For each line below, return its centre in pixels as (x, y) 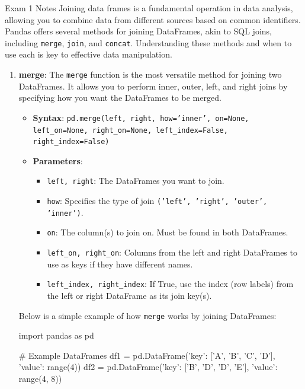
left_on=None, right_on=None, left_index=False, (130, 130)
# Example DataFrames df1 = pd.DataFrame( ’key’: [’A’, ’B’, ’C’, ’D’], (147, 355)
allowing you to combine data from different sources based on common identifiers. (153, 19)
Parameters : (58, 160)
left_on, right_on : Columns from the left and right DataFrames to (172, 252)
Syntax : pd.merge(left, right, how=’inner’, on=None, (141, 117)
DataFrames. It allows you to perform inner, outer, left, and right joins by (153, 86)
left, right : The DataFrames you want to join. (136, 181)
